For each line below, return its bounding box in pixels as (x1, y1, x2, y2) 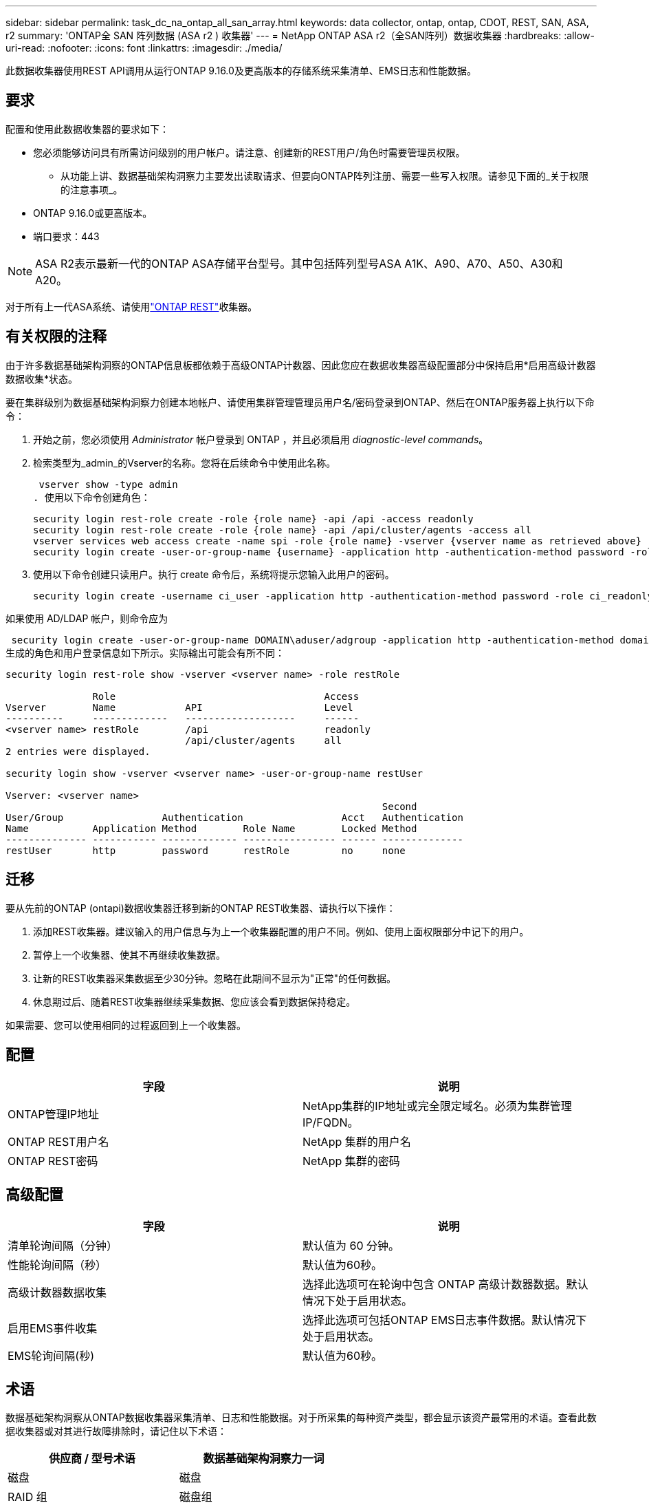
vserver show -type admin (38, 478, 178, 490)
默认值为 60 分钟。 (302, 1239, 400, 1253)
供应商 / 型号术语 (48, 1451, 135, 1466)
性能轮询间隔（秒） (8, 1258, 107, 1272)
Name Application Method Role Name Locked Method (5, 822, 417, 834)
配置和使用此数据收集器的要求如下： (5, 122, 169, 135)
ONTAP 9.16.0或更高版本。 (33, 206, 153, 219)
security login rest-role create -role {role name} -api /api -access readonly (33, 513, 474, 524)
